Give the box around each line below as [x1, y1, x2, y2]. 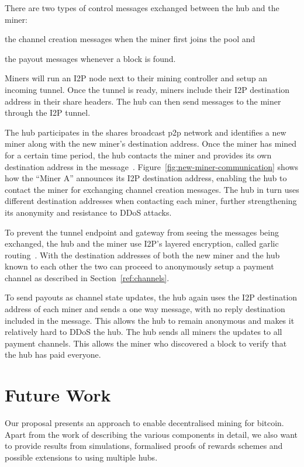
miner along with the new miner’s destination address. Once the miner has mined [5, 137, 297, 150]
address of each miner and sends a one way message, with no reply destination [5, 303, 285, 315]
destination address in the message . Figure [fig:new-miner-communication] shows [5, 160, 299, 172]
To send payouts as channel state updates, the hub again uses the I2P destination [5, 291, 298, 303]
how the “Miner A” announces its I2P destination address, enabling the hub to [5, 172, 287, 184]
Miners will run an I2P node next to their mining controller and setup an [5, 72, 267, 84]
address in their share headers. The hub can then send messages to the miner [5, 95, 281, 107]
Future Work [5, 383, 111, 407]
